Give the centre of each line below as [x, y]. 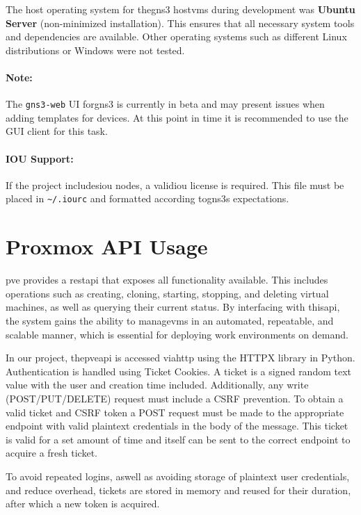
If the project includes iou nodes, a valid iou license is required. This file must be [175, 185]
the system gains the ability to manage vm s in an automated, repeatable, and [170, 320]
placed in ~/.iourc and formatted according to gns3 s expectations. [147, 198]
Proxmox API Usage [107, 246]
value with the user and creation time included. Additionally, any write [157, 385]
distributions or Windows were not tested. [95, 50]
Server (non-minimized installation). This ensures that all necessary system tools [180, 23]
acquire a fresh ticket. [51, 453]
